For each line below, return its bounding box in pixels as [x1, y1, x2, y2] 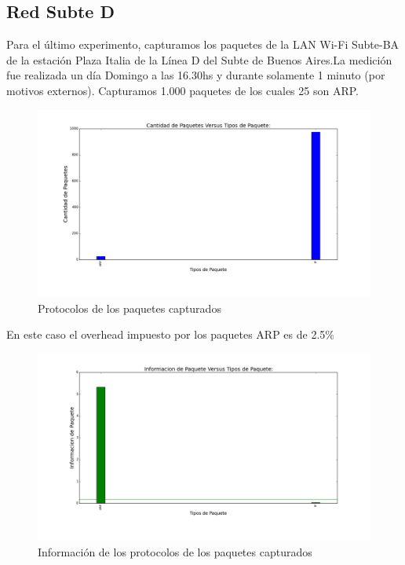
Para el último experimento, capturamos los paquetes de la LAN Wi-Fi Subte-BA [6, 36, 400, 53]
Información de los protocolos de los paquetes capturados [38, 543, 312, 559]
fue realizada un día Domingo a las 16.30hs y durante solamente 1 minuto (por [6, 67, 385, 83]
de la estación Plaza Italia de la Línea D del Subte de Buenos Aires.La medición [6, 51, 392, 68]
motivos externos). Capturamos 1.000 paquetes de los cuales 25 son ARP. [6, 82, 359, 98]
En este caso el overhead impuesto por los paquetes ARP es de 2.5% [6, 326, 334, 343]
